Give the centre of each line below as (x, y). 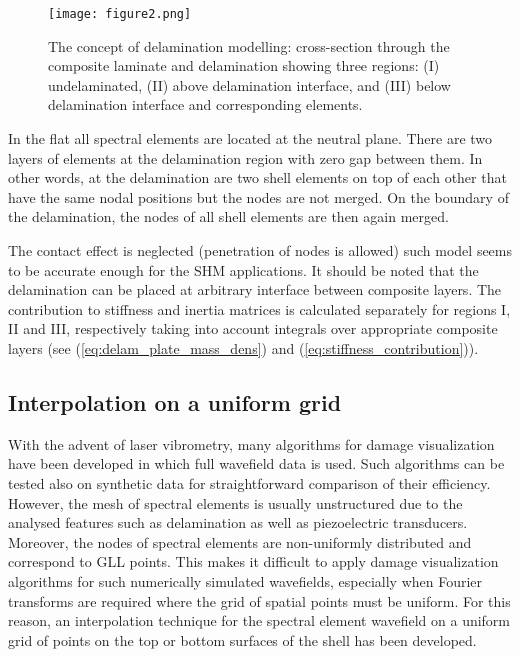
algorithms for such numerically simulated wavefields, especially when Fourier (245, 580)
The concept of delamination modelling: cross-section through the (249, 45)
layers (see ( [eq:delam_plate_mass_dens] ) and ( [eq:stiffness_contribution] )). (243, 347)
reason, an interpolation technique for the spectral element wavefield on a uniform (259, 620)
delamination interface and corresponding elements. (205, 104)
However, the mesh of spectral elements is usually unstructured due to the (235, 502)
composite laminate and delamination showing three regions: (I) (244, 65)
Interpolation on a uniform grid (175, 401)
